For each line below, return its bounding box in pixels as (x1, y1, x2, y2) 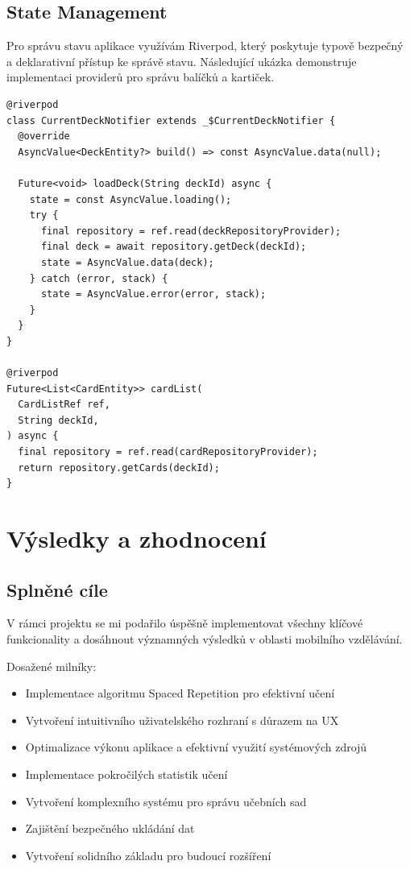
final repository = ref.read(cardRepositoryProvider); (18, 446, 318, 458)
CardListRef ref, (18, 399, 110, 411)
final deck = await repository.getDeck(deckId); (40, 241, 307, 253)
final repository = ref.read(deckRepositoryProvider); (40, 225, 342, 237)
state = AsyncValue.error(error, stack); (40, 288, 267, 300)
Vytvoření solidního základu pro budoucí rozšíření (25, 846, 271, 863)
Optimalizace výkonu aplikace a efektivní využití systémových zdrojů (25, 739, 367, 755)
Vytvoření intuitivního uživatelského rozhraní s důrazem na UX (25, 711, 339, 728)
